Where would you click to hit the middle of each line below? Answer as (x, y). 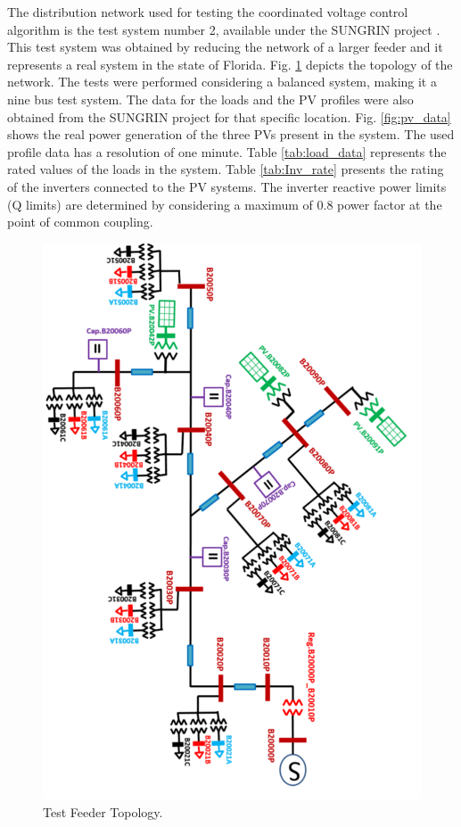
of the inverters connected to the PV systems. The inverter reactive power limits (227, 186)
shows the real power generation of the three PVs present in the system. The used (231, 134)
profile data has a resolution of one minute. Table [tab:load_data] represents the (227, 151)
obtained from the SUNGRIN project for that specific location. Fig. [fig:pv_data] (229, 116)
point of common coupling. (80, 222)
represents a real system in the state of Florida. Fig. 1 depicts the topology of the (230, 64)
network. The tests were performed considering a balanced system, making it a (222, 82)
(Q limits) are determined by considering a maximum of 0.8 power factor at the (225, 204)
